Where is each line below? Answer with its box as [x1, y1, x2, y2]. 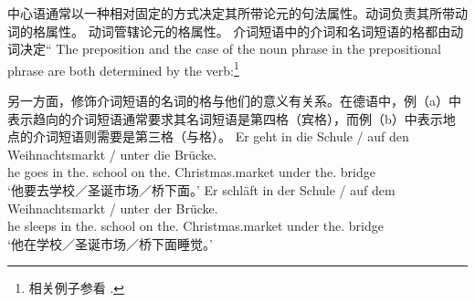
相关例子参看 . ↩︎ [28, 278, 125, 297]
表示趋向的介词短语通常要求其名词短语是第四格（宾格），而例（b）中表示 [7, 109, 443, 128]
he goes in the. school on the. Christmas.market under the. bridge [7, 162, 375, 182]
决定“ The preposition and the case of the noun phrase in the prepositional [19, 39, 441, 58]
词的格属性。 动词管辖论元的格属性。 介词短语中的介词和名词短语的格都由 [7, 21, 451, 40]
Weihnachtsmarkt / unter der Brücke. [7, 198, 218, 217]
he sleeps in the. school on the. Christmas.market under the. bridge [7, 216, 384, 235]
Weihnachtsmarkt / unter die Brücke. [7, 144, 217, 163]
